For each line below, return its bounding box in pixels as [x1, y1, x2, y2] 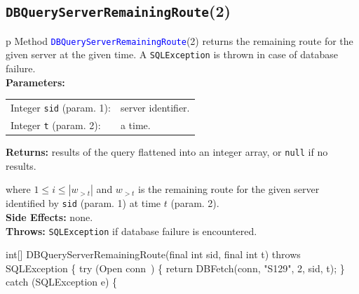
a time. [120, 117, 151, 132]
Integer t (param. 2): [11, 117, 101, 132]
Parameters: [6, 74, 65, 89]
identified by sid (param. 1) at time [6, 196, 161, 211]
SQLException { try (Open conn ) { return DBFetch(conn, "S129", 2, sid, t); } [6, 260, 345, 275]
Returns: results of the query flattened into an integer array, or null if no [6, 145, 328, 159]
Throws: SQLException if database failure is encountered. [6, 223, 257, 238]
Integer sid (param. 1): [11, 100, 111, 115]
